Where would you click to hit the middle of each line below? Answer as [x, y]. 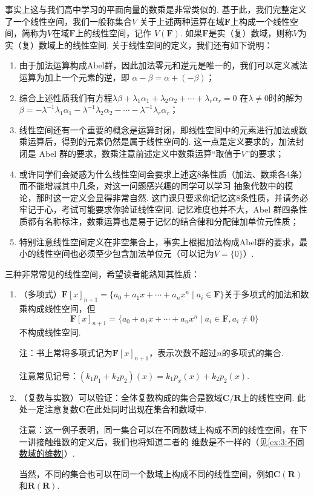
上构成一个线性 [260, 21]
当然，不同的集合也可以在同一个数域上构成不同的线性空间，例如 [146, 473]
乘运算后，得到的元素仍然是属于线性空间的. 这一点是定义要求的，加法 [157, 141]
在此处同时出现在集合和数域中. [146, 409]
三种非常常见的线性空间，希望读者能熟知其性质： [102, 273]
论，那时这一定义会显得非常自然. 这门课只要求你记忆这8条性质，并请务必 [164, 197]
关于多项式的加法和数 [267, 294]
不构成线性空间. [50, 332]
